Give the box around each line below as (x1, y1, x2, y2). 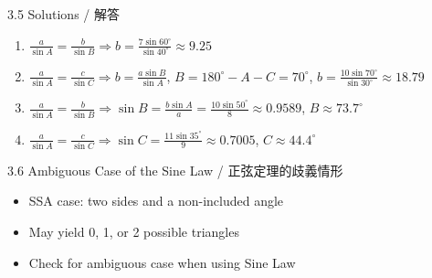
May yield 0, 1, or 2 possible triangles (28, 222, 239, 241)
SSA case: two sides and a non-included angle (28, 191, 284, 210)
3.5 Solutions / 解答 (7, 5, 120, 23)
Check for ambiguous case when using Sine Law (28, 252, 296, 272)
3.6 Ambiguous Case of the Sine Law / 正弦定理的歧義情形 (7, 160, 343, 179)
